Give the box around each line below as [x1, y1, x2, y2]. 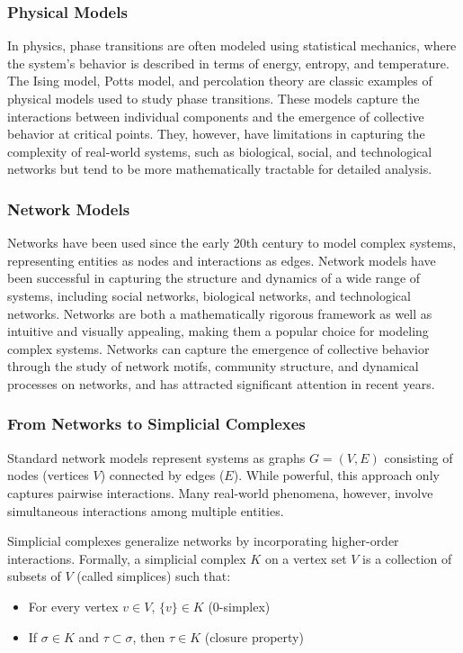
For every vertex [28, 596, 119, 615]
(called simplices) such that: [76, 567, 231, 585]
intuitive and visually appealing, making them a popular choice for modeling [7, 322, 429, 340]
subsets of [7, 567, 61, 585]
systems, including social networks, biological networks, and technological [7, 286, 411, 304]
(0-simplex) [208, 596, 271, 615]
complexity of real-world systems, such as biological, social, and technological [7, 141, 432, 160]
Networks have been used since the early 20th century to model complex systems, [7, 233, 457, 252]
